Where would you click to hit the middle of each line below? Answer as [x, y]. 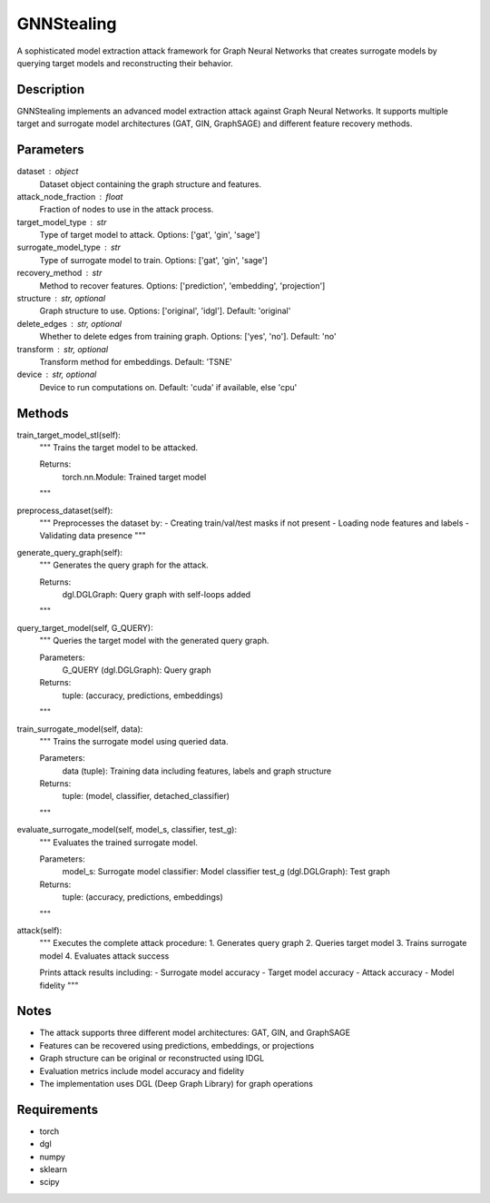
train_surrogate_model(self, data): [80, 729]
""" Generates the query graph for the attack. [124, 565]
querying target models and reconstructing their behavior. [125, 63]
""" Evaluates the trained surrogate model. [119, 842]
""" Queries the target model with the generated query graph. [154, 641]
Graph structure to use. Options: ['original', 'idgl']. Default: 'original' [165, 311]
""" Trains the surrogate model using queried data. [134, 741]
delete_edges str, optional [69, 323]
